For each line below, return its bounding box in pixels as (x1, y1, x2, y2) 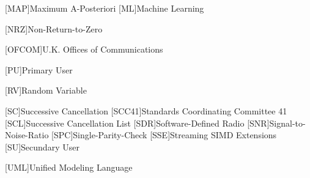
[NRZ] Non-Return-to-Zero (5, 22, 103, 35)
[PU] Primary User (5, 63, 73, 76)
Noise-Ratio (5, 128, 49, 141)
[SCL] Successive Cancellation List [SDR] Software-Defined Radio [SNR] (5, 116, 270, 129)
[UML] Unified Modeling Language (5, 161, 133, 174)
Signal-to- (269, 116, 306, 129)
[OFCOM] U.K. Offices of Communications (5, 43, 163, 56)
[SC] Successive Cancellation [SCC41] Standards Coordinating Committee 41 (5, 104, 287, 117)
